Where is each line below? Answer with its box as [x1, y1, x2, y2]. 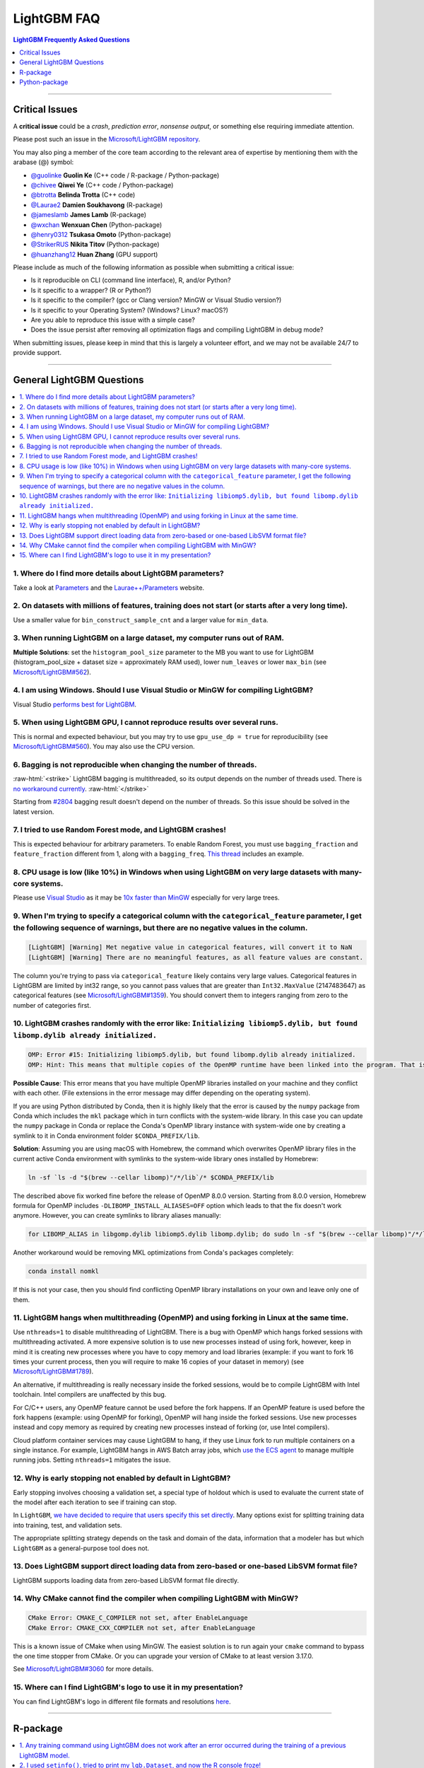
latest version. [13, 807, 54, 816]
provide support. [13, 349, 61, 357]
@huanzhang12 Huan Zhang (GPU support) [30, 250, 158, 258]
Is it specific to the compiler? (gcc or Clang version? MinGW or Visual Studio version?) [30, 296, 282, 304]
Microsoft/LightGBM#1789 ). [13, 1367, 94, 1376]
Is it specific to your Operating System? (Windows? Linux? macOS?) [30, 306, 229, 314]
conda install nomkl [28, 1267, 99, 1276]
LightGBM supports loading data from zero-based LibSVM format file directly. [13, 1576, 240, 1584]
